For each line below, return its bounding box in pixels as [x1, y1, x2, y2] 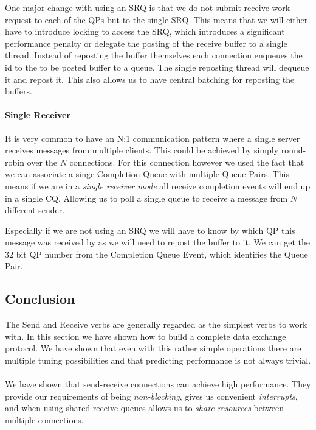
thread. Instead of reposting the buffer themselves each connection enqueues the [5, 49, 303, 62]
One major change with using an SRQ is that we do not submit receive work [5, 1, 290, 13]
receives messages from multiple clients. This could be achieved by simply [5, 144, 279, 157]
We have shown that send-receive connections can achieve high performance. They [5, 378, 311, 390]
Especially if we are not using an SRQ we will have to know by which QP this [5, 224, 295, 236]
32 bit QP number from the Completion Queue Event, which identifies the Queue [5, 247, 308, 260]
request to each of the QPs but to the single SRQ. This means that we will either [5, 13, 308, 26]
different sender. [5, 203, 65, 216]
